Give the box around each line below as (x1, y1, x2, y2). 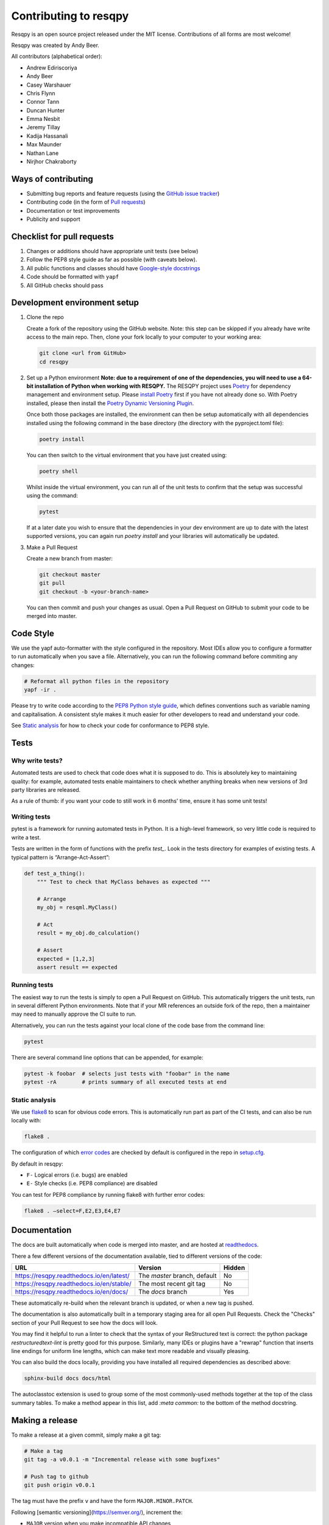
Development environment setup (11, 298, 140, 308)
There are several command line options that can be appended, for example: (11, 1053, 203, 1061)
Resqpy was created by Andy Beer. (11, 41, 100, 49)
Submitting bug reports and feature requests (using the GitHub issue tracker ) (26, 190, 220, 197)
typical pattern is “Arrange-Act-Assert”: (11, 853, 110, 861)
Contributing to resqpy (11, 9, 129, 23)
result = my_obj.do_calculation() (37, 930, 140, 936)
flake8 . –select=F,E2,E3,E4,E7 (24, 1207, 121, 1214)
